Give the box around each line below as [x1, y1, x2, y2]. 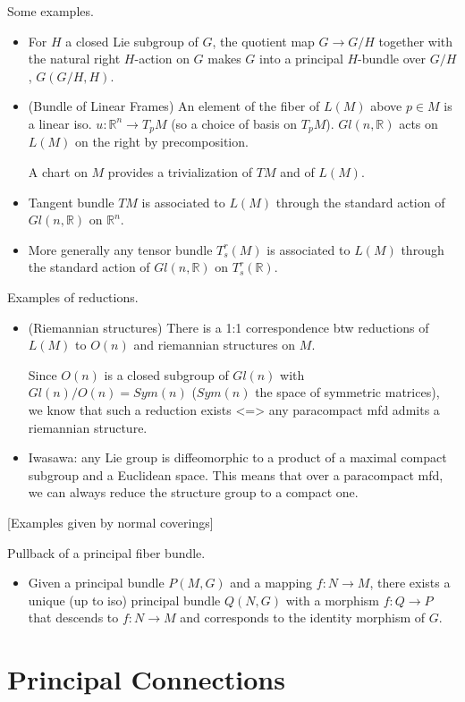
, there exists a [369, 573, 451, 592]
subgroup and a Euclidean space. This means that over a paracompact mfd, [28, 465, 444, 484]
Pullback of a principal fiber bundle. [7, 543, 206, 562]
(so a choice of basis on [171, 114, 298, 132]
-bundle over [358, 49, 426, 68]
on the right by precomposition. [75, 132, 249, 151]
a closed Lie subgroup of [65, 31, 199, 50]
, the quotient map [212, 31, 315, 50]
